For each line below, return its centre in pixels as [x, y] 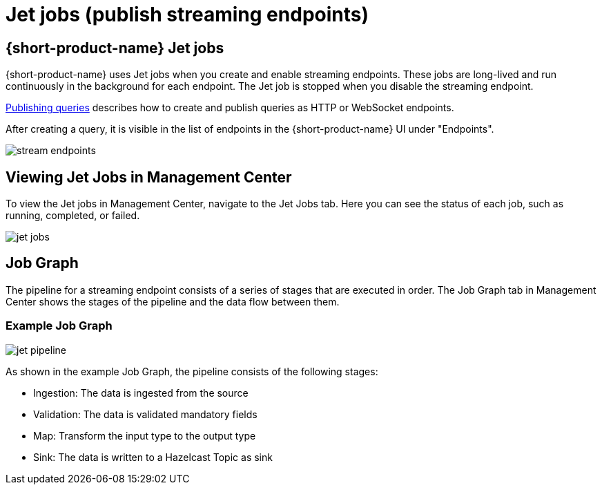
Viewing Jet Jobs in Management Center [149, 177]
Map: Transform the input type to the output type [145, 435]
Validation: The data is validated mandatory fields [145, 414]
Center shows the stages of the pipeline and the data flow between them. [173, 301]
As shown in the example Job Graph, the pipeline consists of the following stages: [192, 371]
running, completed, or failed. [73, 216]
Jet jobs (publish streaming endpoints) [187, 15]
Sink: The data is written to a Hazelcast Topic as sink [153, 457]
